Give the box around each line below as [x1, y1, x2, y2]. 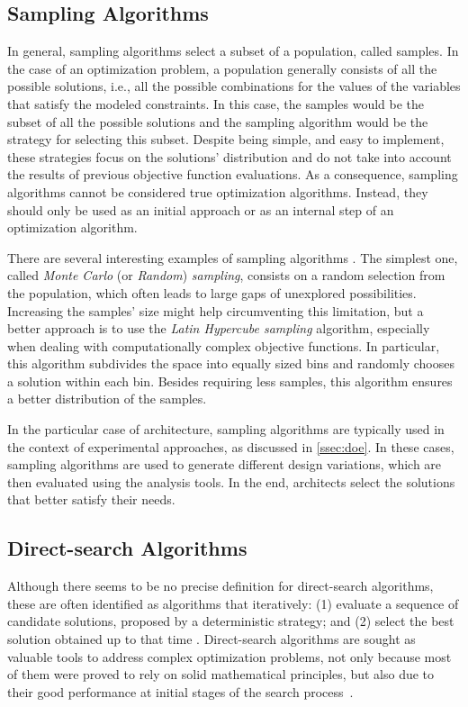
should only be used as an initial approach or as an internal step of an [7, 200, 394, 219]
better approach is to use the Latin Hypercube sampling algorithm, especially [7, 319, 430, 338]
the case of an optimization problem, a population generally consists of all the [7, 59, 437, 77]
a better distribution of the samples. [7, 389, 207, 408]
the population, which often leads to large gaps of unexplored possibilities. [7, 283, 417, 302]
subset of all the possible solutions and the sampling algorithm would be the [7, 112, 428, 131]
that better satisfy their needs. [7, 490, 175, 509]
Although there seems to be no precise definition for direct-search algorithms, [7, 576, 434, 595]
